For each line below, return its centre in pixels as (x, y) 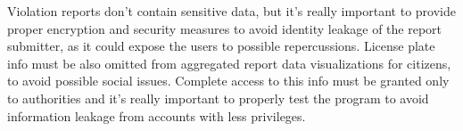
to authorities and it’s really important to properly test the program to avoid (218, 98)
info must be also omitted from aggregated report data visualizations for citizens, (229, 63)
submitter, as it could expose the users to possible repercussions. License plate (221, 46)
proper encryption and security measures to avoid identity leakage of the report (225, 28)
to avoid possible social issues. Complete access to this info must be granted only (228, 81)
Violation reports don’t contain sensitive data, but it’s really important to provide (232, 11)
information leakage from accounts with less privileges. (157, 115)
